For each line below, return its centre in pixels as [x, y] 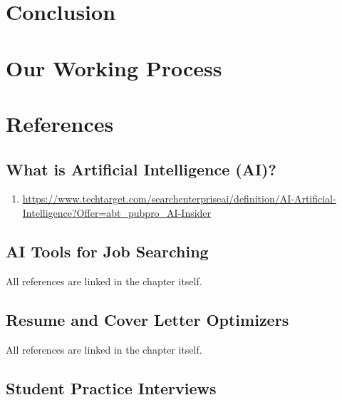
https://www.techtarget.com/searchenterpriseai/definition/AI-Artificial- [179, 199]
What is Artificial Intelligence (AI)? [141, 169]
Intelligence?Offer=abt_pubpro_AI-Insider [117, 212]
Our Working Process [114, 67]
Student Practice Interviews [111, 388]
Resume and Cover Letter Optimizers [147, 319]
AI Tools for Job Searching [107, 251]
